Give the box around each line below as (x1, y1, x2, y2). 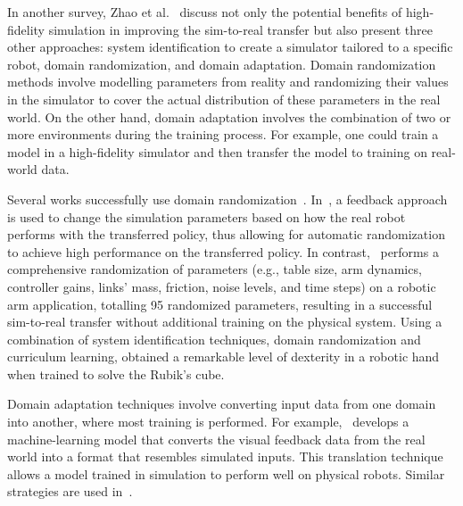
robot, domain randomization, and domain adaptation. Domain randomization (7, 54, 436, 73)
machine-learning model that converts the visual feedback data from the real (7, 429, 426, 448)
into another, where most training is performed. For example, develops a (7, 412, 409, 431)
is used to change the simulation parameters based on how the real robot (7, 207, 406, 226)
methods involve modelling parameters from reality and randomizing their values (7, 72, 449, 91)
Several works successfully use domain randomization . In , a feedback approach (7, 189, 448, 208)
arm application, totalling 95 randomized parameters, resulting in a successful (7, 294, 433, 313)
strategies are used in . (7, 482, 133, 501)
